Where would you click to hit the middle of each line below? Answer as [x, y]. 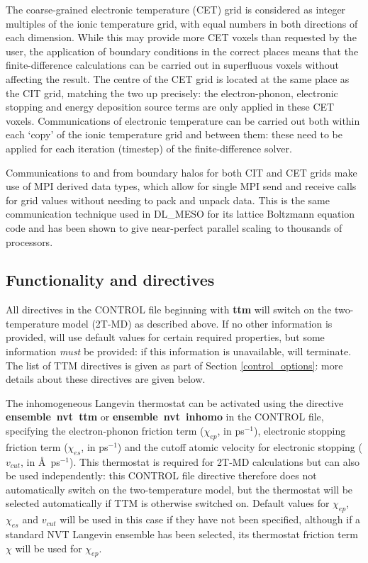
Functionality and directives [110, 280]
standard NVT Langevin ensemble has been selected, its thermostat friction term [182, 534]
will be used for [49, 548]
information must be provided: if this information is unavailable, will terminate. [179, 351]
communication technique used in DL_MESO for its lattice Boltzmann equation [180, 214]
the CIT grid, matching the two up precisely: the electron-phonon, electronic [172, 93]
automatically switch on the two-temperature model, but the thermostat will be [179, 489]
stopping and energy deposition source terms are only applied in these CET [170, 107]
